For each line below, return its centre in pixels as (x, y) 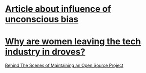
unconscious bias (42, 19)
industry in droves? (45, 52)
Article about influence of (58, 9)
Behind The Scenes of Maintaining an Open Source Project (64, 65)
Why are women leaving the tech (73, 42)
